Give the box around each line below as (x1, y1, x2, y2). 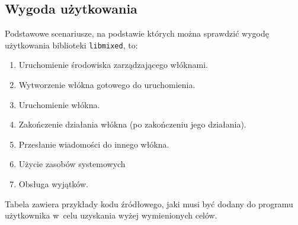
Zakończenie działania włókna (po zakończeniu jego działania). (18, 118, 246, 131)
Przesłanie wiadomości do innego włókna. (18, 138, 169, 150)
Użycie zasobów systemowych (18, 158, 126, 170)
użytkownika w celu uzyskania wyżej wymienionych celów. (5, 209, 217, 221)
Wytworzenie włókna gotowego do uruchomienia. (18, 79, 196, 91)
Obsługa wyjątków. (18, 178, 88, 190)
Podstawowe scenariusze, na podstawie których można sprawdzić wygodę (5, 27, 269, 40)
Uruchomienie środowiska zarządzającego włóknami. (18, 58, 208, 71)
